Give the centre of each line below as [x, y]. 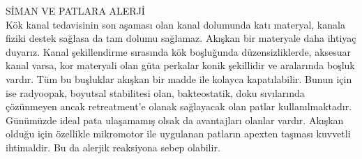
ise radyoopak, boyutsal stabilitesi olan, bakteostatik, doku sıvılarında [155, 92]
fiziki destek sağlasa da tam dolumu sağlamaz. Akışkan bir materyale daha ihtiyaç [181, 38]
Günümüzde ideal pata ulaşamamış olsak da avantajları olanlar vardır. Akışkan [175, 120]
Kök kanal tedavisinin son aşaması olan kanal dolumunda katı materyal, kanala [175, 24]
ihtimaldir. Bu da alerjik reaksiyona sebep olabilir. [113, 147]
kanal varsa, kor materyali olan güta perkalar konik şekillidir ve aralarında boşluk [180, 65]
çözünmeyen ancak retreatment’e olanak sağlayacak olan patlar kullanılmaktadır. [179, 106]
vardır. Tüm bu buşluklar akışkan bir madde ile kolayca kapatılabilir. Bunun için [179, 78]
